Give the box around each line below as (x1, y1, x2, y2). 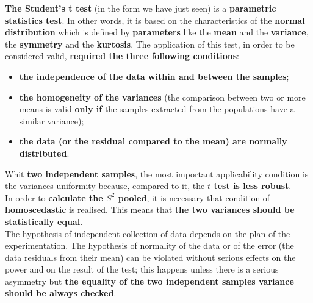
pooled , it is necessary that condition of (118, 191, 270, 204)
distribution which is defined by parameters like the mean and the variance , (5, 26, 309, 38)
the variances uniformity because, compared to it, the (5, 179, 205, 192)
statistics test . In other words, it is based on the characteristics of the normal (5, 13, 305, 26)
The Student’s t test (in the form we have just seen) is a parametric (5, 2, 276, 14)
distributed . (19, 146, 70, 159)
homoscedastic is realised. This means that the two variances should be (5, 203, 295, 216)
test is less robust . (214, 179, 292, 192)
